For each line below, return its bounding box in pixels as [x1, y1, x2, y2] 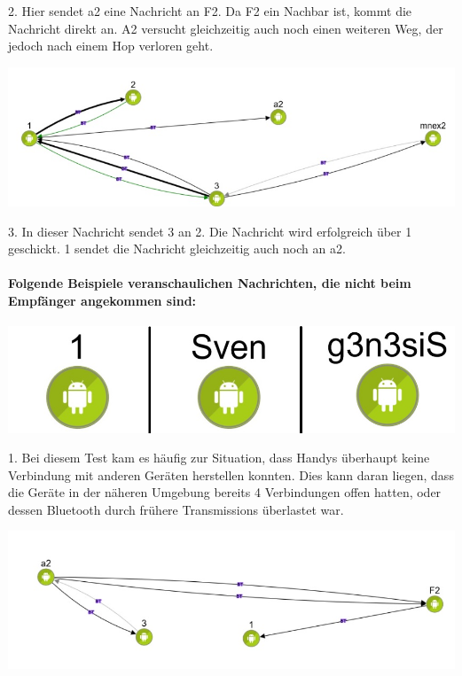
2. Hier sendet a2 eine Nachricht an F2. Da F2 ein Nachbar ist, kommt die [8, 2, 412, 19]
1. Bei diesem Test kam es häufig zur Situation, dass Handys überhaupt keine [8, 448, 430, 467]
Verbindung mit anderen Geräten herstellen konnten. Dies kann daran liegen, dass [8, 465, 454, 484]
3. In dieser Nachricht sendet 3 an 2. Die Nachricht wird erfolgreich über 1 [8, 221, 412, 240]
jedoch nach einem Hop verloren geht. [8, 36, 214, 55]
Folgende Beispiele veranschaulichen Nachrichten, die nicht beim [8, 274, 411, 292]
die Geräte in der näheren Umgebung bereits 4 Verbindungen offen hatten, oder [8, 483, 442, 501]
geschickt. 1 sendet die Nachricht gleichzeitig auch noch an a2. [8, 239, 346, 258]
